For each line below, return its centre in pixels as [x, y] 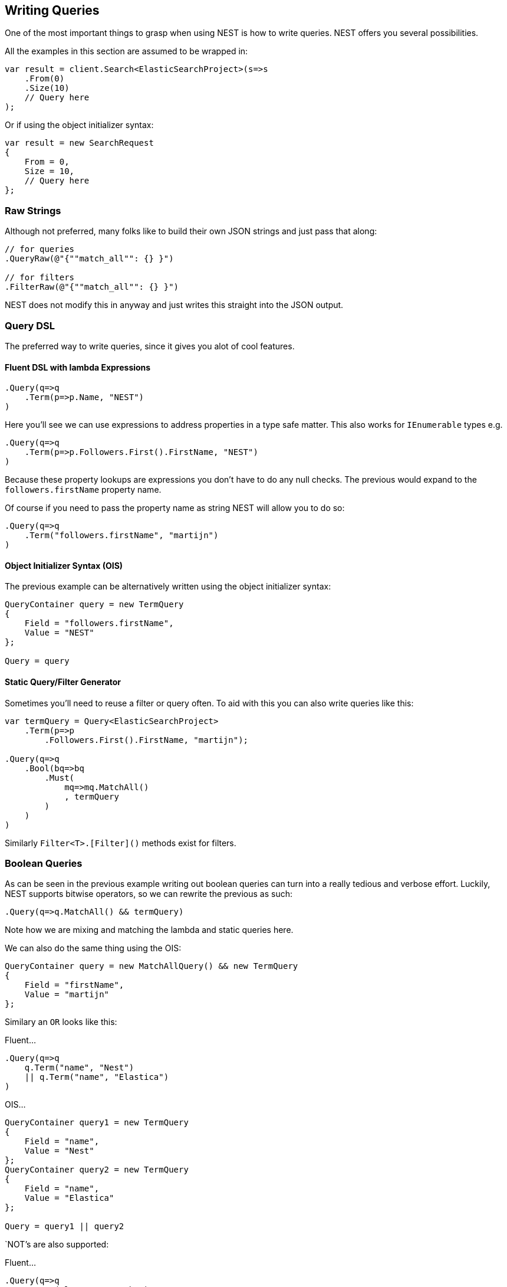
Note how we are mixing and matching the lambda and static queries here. [149, 930]
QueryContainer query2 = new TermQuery [97, 1170]
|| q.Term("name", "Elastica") [97, 1077]
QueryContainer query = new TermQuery [94, 605]
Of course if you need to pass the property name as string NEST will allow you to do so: [175, 508]
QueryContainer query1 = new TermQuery [97, 1123]
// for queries [40, 249]
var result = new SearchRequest [79, 143]
